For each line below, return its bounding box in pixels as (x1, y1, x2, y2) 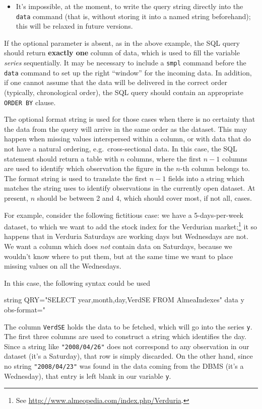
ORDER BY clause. (4, 97, 56, 107)
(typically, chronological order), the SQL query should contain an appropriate (4, 87, 244, 97)
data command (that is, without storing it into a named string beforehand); (16, 11, 251, 21)
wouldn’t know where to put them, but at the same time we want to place (4, 251, 233, 261)
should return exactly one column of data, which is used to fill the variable (4, 47, 240, 58)
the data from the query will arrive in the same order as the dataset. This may (4, 123, 247, 134)
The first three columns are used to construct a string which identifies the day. (4, 331, 246, 342)
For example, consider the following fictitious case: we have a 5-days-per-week (4, 209, 244, 220)
